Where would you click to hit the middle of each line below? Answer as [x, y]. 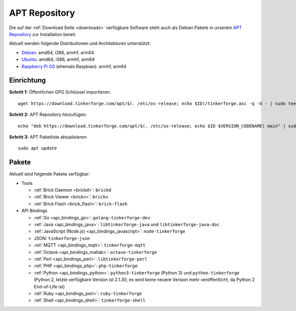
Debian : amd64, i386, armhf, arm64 [58, 52]
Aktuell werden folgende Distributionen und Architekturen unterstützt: [80, 43]
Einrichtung [28, 81]
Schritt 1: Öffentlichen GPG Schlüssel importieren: [60, 92]
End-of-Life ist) [49, 286]
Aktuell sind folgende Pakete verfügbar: [49, 174]
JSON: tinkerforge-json [62, 238]
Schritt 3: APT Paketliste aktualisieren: [48, 137]
